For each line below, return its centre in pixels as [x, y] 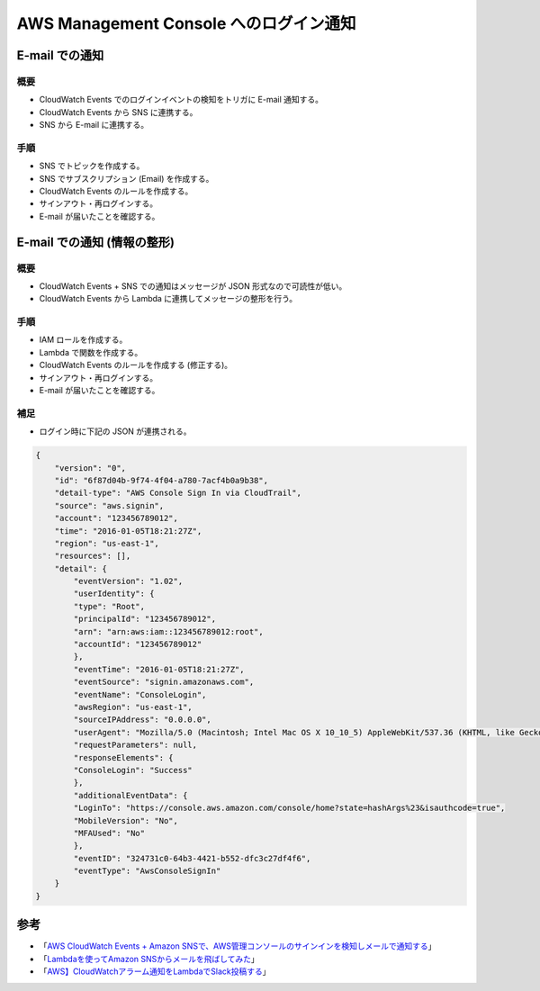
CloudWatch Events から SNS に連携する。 [118, 112]
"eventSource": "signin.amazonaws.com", [164, 682]
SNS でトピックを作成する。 [92, 166]
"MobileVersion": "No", [126, 820]
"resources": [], [93, 556]
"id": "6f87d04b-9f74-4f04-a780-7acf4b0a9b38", [162, 480]
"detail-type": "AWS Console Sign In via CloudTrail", [178, 493]
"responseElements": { [124, 757]
